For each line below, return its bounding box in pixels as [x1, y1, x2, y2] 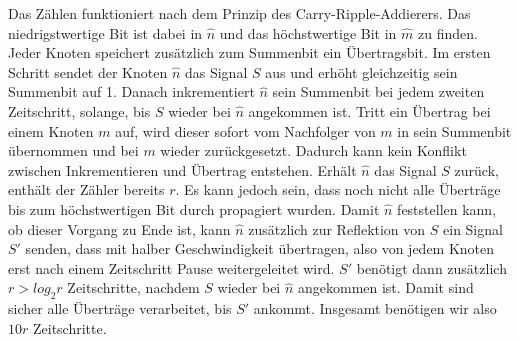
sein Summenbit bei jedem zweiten [272, 81, 485, 102]
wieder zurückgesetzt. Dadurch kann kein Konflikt [160, 140, 467, 161]
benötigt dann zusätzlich [356, 257, 507, 278]
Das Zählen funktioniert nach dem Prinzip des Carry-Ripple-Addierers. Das [8, 3, 471, 23]
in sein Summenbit [397, 120, 512, 141]
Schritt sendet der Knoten [8, 61, 168, 82]
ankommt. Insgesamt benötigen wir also [253, 298, 497, 319]
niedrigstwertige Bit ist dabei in [8, 22, 203, 43]
